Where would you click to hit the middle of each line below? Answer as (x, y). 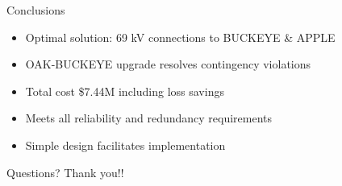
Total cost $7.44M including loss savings (125, 91)
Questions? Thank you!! (65, 172)
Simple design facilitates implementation (125, 145)
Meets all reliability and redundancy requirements (149, 118)
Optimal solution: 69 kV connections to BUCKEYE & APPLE (180, 37)
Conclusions (36, 10)
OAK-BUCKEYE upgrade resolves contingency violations (168, 64)
